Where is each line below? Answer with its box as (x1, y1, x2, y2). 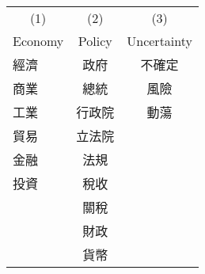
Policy (78, 32, 112, 50)
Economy (13, 32, 64, 50)
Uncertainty (127, 32, 192, 50)
